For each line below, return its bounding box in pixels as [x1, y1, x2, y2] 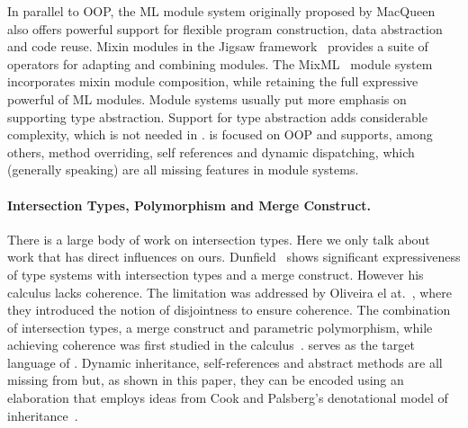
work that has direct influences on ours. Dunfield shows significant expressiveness [7, 247, 461, 266]
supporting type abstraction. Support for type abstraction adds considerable [7, 107, 427, 126]
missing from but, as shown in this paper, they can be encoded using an [7, 370, 404, 389]
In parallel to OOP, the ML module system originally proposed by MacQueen [7, 2, 436, 20]
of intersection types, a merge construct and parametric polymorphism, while [7, 317, 433, 336]
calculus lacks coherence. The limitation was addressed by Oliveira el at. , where [7, 282, 452, 301]
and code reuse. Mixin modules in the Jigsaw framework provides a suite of [7, 37, 428, 56]
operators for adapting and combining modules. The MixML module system [7, 54, 433, 73]
